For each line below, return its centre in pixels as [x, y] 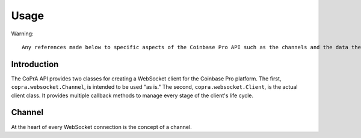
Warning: [22, 34]
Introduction [35, 64]
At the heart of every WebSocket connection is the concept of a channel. [101, 127]
